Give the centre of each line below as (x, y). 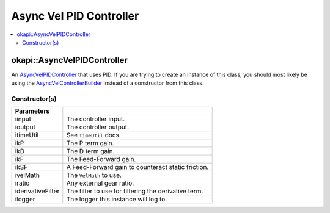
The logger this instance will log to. (117, 200)
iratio (22, 183)
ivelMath (27, 175)
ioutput (25, 127)
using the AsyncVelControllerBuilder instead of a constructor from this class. (108, 83)
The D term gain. (90, 151)
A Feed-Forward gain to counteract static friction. (137, 167)
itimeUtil (27, 135)
